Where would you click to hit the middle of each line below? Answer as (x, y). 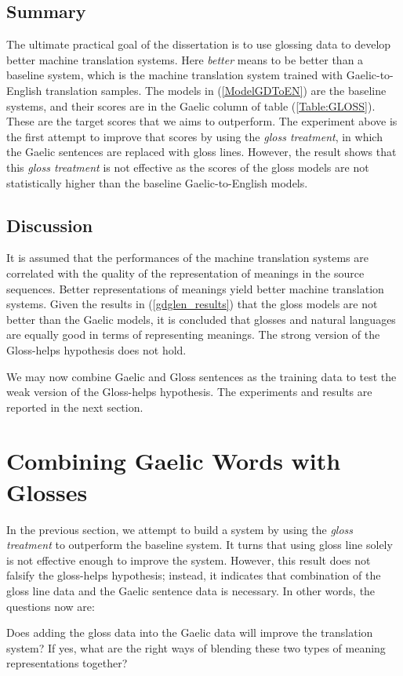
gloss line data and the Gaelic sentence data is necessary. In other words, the (191, 590)
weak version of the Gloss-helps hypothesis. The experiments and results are (189, 392)
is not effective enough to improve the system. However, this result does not (189, 560)
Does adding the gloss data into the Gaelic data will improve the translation (190, 632)
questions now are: (51, 606)
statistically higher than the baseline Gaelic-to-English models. (157, 182)
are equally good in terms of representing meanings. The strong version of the (193, 334)
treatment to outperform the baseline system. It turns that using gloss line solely (200, 545)
